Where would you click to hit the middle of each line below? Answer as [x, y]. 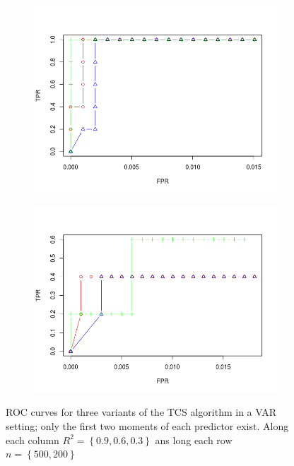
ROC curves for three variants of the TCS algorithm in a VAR [141, 412]
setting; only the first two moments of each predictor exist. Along [147, 426]
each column [33, 440]
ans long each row [194, 440]
